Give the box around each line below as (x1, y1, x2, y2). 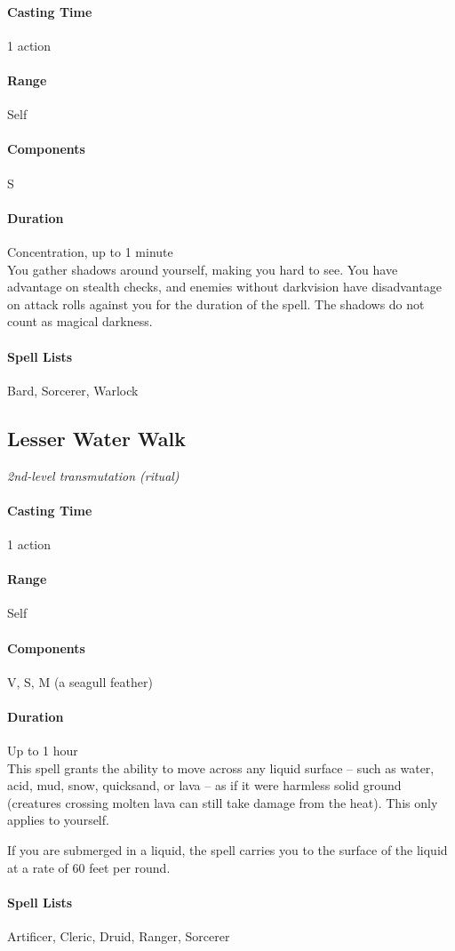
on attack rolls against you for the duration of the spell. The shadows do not (7, 294, 425, 313)
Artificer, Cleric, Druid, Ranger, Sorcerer (7, 927, 230, 946)
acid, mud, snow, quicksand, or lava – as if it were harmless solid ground (7, 776, 402, 795)
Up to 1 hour (7, 741, 78, 760)
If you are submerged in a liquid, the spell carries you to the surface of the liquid (7, 841, 448, 859)
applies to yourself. (7, 811, 109, 829)
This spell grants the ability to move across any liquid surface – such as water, (7, 758, 435, 777)
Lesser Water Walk (7, 424, 187, 452)
